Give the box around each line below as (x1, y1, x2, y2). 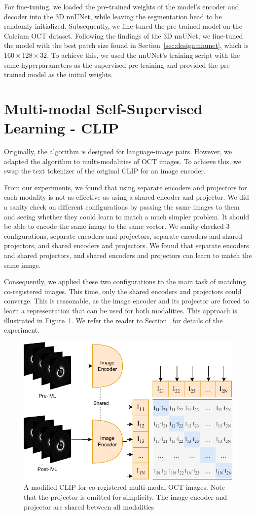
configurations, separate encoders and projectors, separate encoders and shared (4, 230, 243, 241)
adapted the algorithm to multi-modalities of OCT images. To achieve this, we (4, 156, 241, 166)
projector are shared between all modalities (24, 501, 154, 512)
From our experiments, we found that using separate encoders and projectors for (4, 182, 247, 192)
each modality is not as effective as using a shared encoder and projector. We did (4, 192, 249, 202)
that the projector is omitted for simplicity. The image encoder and (24, 491, 227, 502)
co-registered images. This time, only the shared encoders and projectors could (4, 286, 242, 296)
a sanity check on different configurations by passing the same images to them (4, 202, 240, 212)
